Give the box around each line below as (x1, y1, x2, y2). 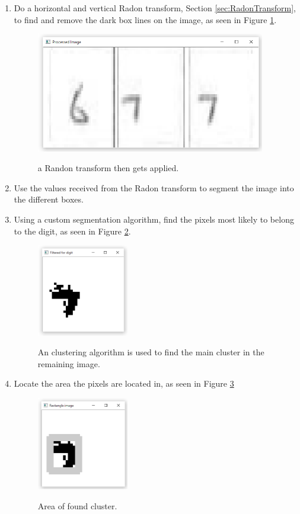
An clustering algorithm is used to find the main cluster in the (37, 346, 264, 358)
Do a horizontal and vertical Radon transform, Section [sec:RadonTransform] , (14, 2, 296, 14)
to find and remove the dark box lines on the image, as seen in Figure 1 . (14, 13, 277, 25)
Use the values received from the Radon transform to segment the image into (14, 181, 294, 194)
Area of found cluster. (37, 500, 117, 512)
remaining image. (37, 357, 100, 370)
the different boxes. (14, 193, 84, 205)
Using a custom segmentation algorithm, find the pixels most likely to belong (14, 213, 294, 225)
